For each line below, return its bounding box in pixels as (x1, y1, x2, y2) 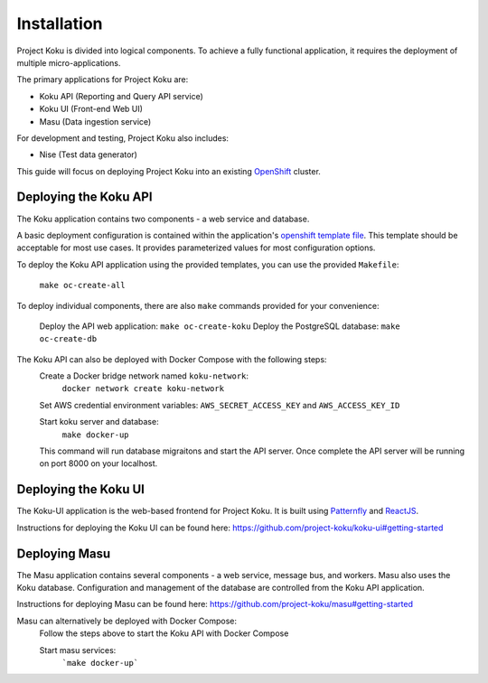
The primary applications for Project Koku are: (16, 74, 189, 85)
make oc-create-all (39, 280, 126, 291)
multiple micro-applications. (16, 57, 121, 68)
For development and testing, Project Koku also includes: (16, 132, 230, 144)
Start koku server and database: (39, 416, 159, 427)
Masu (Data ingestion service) (39, 116, 152, 126)
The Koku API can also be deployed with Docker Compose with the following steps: (16, 353, 327, 365)
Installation (16, 14, 103, 33)
